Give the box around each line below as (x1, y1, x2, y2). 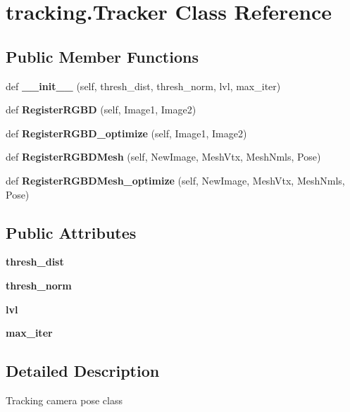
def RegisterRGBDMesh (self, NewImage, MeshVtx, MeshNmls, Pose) (6, 149, 321, 164)
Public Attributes (6, 221, 137, 243)
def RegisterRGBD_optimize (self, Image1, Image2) (6, 125, 247, 140)
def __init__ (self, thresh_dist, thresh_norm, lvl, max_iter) (6, 78, 281, 93)
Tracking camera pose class (6, 392, 123, 407)
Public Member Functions (6, 45, 199, 67)
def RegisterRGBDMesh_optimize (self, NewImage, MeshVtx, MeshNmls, (6, 173, 345, 187)
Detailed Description (6, 360, 160, 382)
